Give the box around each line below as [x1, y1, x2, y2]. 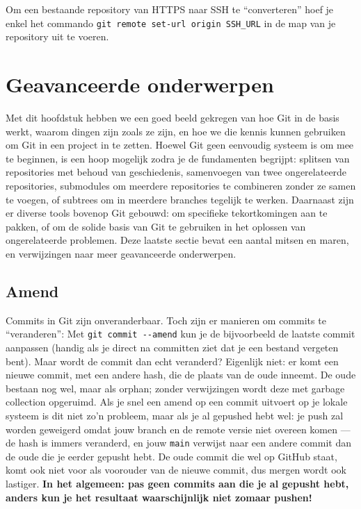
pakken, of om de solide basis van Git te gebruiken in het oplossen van [6, 219, 306, 233]
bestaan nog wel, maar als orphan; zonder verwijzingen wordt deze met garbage [6, 381, 345, 395]
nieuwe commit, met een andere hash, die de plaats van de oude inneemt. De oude [6, 367, 356, 382]
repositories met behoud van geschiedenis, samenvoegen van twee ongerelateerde [6, 165, 347, 179]
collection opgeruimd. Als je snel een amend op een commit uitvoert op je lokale [6, 394, 348, 409]
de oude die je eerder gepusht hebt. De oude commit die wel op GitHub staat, [6, 449, 337, 463]
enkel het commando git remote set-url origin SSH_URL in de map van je [6, 15, 336, 30]
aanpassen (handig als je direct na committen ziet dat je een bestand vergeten [6, 340, 339, 354]
